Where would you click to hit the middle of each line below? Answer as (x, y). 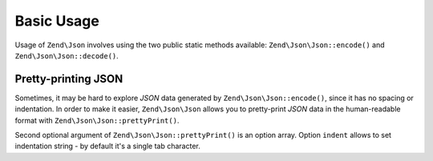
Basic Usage (57, 21)
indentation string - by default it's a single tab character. (107, 146)
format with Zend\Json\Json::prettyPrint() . (97, 120)
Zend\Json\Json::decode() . (67, 55)
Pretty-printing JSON (69, 79)
